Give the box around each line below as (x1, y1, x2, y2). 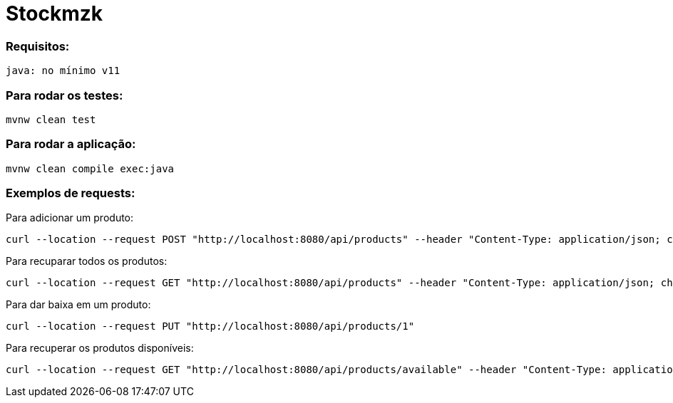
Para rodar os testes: (6, 88, 123, 103)
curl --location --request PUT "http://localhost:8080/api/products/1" (6, 320, 415, 333)
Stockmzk (6, 1, 103, 26)
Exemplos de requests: (6, 186, 135, 200)
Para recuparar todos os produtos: (6, 255, 168, 268)
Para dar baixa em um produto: (6, 298, 151, 311)
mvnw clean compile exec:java (6, 162, 175, 174)
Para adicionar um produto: (6, 211, 134, 224)
